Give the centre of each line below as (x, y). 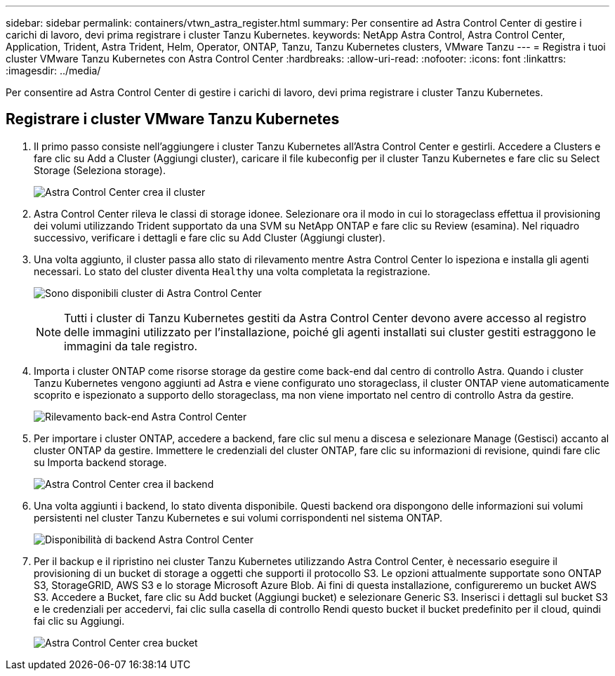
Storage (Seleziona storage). (100, 170)
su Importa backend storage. (100, 462)
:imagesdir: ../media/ (53, 71)
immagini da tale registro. (131, 346)
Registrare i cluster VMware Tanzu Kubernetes (173, 119)
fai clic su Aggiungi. (79, 621)
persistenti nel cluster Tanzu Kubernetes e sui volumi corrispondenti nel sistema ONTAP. (238, 517)
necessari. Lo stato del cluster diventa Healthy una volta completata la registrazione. (232, 271)
